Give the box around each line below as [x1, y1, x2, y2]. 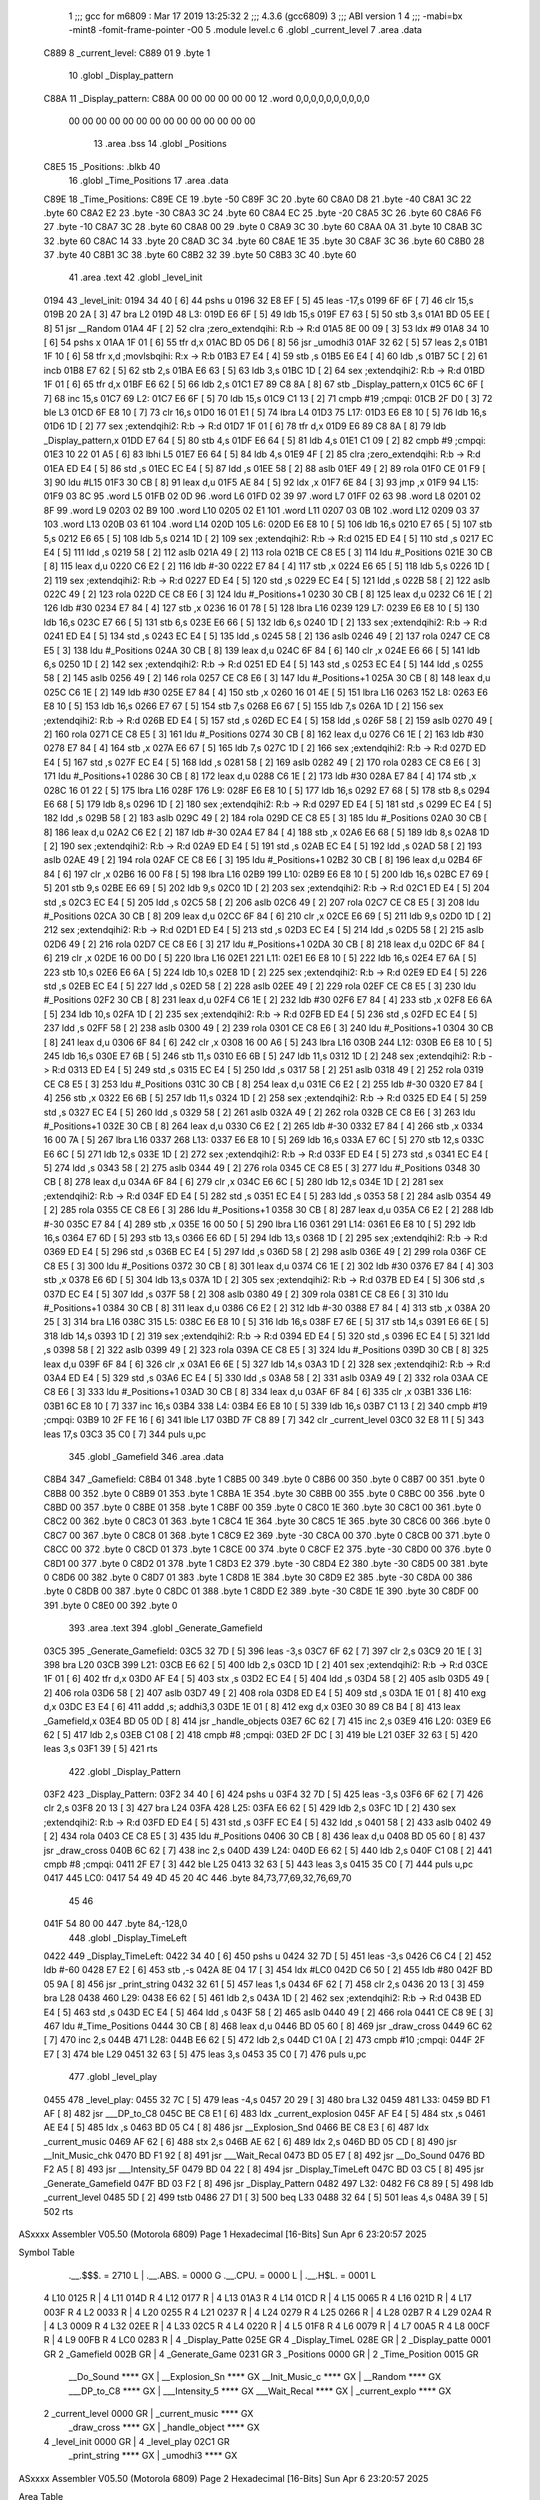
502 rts [43, 2205, 74, 2217]
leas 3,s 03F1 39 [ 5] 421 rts [43, 1743, 159, 1755]
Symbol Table [18, 2246, 75, 2259]
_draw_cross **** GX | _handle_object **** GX [68, 2421, 260, 2434]
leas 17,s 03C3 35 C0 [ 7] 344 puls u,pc [43, 1428, 207, 1440]
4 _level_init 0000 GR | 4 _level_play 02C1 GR [43, 2435, 230, 2447]
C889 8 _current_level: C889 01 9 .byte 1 [43, 46, 211, 59]
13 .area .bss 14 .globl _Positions [93, 138, 227, 150]
